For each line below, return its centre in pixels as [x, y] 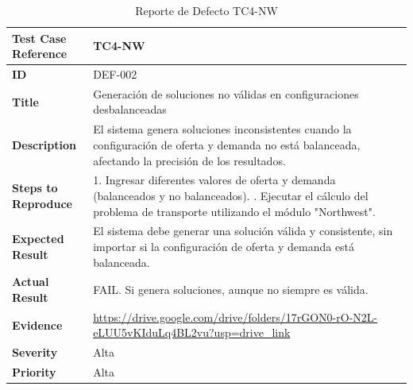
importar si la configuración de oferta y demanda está [224, 246]
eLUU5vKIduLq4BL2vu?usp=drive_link [192, 332]
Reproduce [42, 203]
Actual [31, 282]
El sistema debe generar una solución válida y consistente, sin [243, 231]
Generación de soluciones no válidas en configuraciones [226, 93]
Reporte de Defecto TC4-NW [206, 10]
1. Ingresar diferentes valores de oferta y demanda [214, 180]
